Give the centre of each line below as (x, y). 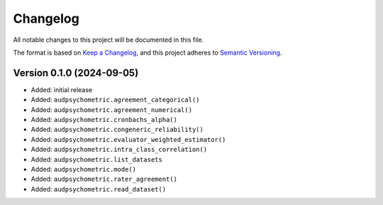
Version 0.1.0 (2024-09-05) (76, 73)
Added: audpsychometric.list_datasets (96, 159)
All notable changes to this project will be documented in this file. (109, 40)
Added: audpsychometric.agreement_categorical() (115, 100)
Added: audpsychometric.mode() (83, 169)
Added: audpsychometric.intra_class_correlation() (119, 150)
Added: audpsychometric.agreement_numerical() (112, 109)
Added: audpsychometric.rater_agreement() (104, 179)
